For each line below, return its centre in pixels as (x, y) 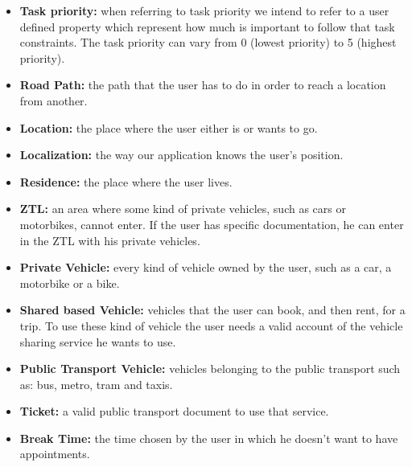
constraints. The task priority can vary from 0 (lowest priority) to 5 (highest (208, 42)
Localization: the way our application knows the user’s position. (181, 155)
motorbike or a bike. (70, 283)
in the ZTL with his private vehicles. (110, 240)
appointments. (55, 454)
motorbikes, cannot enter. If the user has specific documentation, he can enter (212, 224)
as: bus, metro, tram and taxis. (96, 384)
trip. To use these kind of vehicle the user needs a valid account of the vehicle (211, 325)
